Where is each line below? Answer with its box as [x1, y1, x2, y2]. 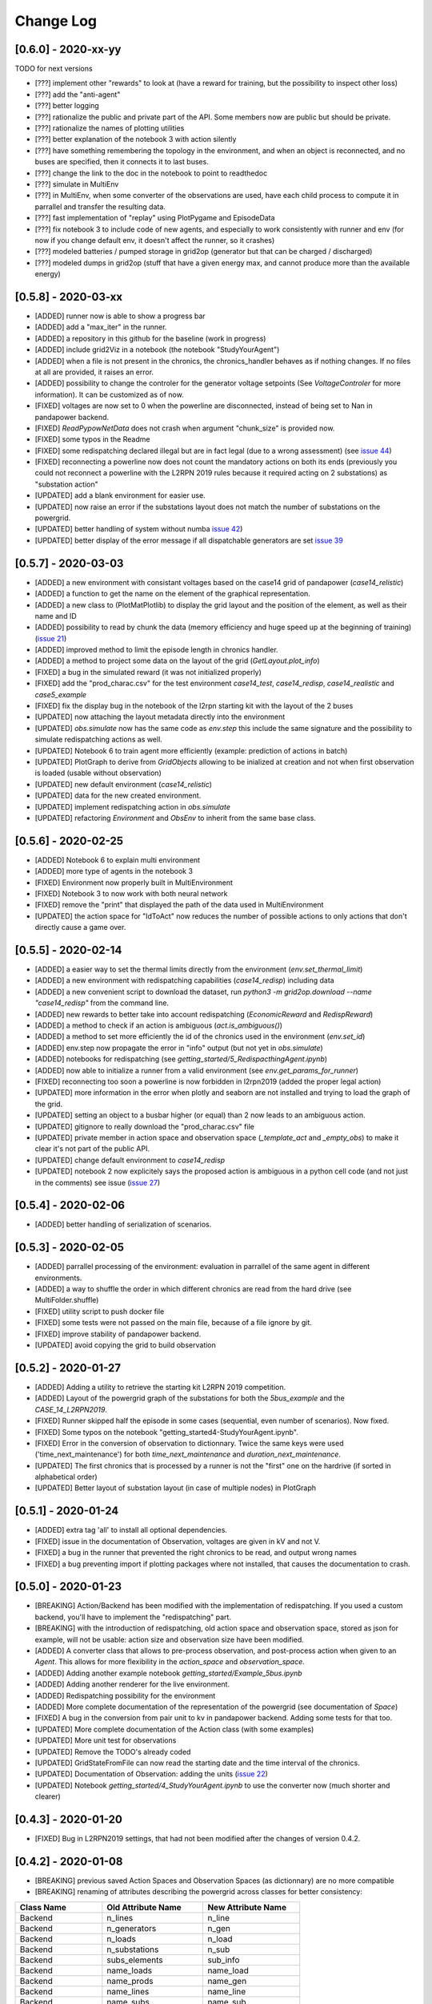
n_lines [106, 1912, 134, 1923]
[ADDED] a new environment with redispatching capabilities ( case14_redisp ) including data [34, 976, 335, 985]
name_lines [106, 1986, 150, 1997]
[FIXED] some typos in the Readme [34, 434, 150, 444]
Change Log [14, 12, 98, 30]
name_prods [106, 1975, 154, 1986]
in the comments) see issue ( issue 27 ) [34, 1178, 161, 1187]
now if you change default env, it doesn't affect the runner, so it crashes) [34, 235, 275, 244]
